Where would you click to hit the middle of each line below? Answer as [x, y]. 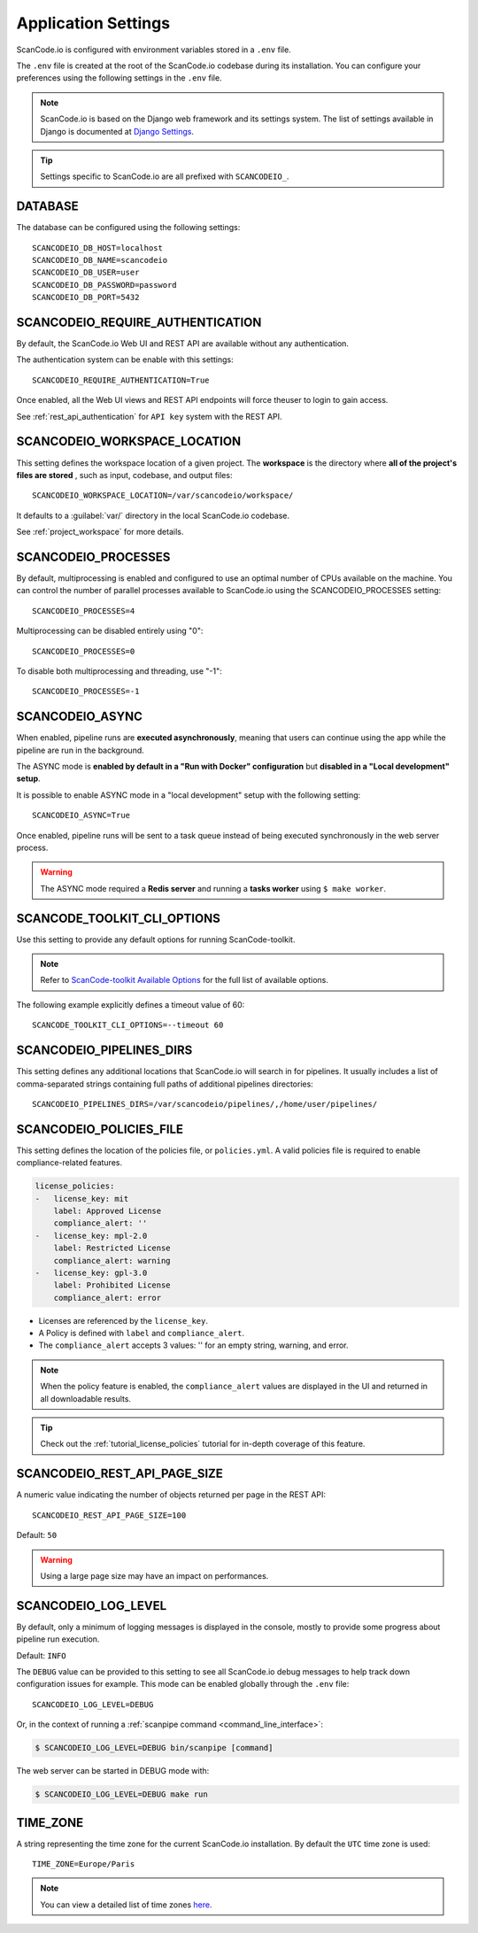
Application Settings [93, 23]
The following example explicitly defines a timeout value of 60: [131, 1004]
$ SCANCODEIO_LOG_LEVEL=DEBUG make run [121, 1794]
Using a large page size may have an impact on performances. [154, 1575]
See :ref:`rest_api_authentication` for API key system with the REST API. [149, 416]
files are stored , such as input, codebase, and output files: [124, 475]
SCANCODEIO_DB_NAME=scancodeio [100, 260]
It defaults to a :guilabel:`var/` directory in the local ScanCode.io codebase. [153, 515]
